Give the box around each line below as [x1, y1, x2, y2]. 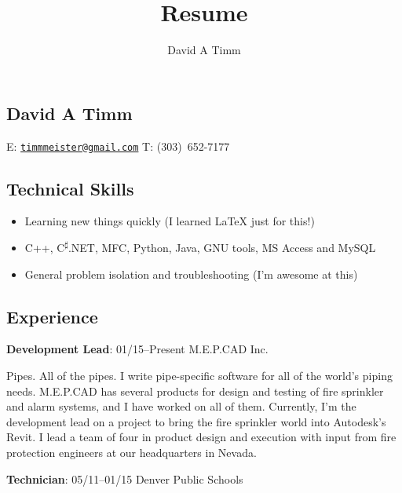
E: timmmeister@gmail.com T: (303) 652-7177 [6, 137, 230, 154]
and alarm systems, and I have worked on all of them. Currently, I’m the [6, 398, 356, 414]
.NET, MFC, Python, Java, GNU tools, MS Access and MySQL [68, 239, 376, 255]
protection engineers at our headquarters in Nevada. [6, 444, 257, 460]
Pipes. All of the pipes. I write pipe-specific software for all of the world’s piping [6, 367, 393, 383]
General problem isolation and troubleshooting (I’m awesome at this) [24, 265, 358, 282]
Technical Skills [6, 176, 134, 200]
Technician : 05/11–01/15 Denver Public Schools [6, 470, 243, 487]
